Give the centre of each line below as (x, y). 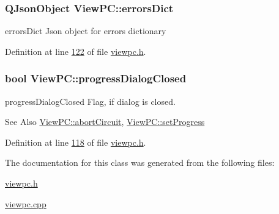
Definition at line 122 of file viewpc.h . (76, 51)
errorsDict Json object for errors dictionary (86, 31)
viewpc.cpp (26, 203)
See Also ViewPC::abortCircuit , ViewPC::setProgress (105, 122)
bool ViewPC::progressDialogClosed (96, 78)
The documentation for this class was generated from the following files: (140, 162)
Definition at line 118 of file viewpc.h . (76, 142)
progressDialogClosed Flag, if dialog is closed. (90, 101)
